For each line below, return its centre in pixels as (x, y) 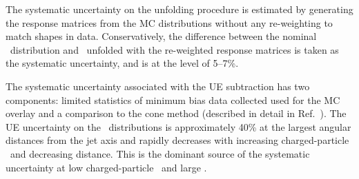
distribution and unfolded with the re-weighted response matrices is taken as (174, 49)
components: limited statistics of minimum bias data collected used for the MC (173, 99)
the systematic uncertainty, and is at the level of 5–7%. (122, 63)
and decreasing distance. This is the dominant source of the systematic (160, 153)
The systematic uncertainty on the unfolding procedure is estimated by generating (179, 9)
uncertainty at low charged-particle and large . (106, 167)
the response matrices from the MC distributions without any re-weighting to (169, 22)
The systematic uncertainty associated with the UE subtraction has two (158, 86)
